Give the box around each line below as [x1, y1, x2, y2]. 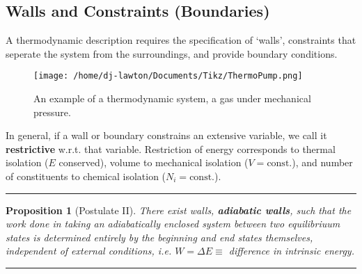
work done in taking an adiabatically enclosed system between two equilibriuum [6, 216, 340, 231]
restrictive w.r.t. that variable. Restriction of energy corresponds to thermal [6, 141, 336, 156]
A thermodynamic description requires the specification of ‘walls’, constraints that [6, 33, 356, 47]
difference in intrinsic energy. [228, 243, 354, 258]
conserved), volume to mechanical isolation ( [58, 155, 249, 170]
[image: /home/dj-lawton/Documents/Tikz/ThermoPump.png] [33, 71, 303, 81]
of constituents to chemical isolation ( [6, 169, 166, 184]
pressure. [33, 104, 71, 119]
